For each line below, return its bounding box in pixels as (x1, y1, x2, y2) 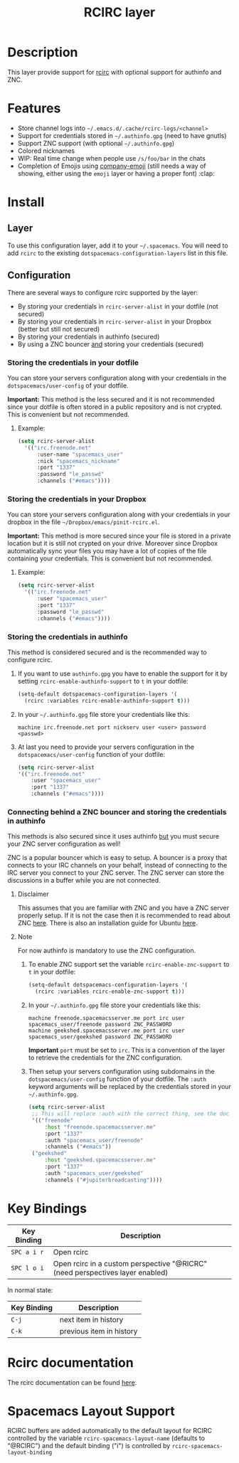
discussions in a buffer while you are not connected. (7, 876, 161, 885)
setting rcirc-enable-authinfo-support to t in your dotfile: (17, 676, 188, 685)
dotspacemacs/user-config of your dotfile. (7, 381, 129, 390)
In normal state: (7, 1285, 53, 1294)
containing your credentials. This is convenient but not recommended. (7, 554, 213, 563)
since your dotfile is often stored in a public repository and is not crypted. (7, 403, 223, 411)
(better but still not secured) (17, 324, 100, 333)
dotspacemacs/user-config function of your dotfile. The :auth (28, 1075, 207, 1083)
